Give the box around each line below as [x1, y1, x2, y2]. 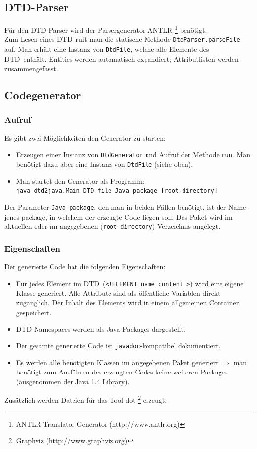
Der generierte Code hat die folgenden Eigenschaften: [4, 262, 166, 272]
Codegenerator [4, 87, 81, 103]
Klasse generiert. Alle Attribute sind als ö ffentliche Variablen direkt [16, 288, 220, 298]
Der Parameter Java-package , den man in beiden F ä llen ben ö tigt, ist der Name [4, 202, 246, 212]
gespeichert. [16, 307, 52, 317]
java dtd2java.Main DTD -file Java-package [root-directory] [16, 187, 218, 195]
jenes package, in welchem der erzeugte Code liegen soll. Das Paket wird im [4, 211, 233, 222]
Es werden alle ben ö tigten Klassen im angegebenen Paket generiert [16, 357, 219, 367]
